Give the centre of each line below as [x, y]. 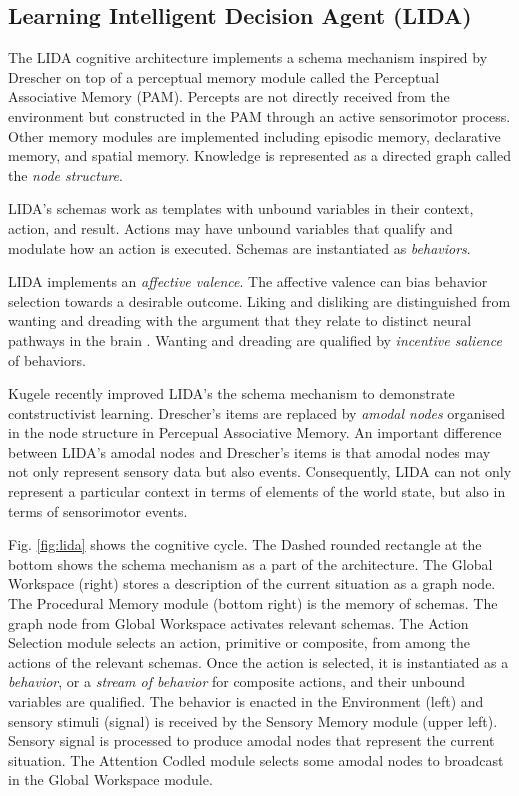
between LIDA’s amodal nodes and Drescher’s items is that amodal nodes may [249, 451]
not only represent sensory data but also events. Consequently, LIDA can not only [260, 471]
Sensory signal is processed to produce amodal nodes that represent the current [251, 740]
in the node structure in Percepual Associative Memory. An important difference [255, 432]
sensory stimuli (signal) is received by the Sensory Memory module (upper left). [253, 720]
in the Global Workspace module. [110, 779]
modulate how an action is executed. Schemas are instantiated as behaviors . [239, 247]
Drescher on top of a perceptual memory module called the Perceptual [224, 76]
